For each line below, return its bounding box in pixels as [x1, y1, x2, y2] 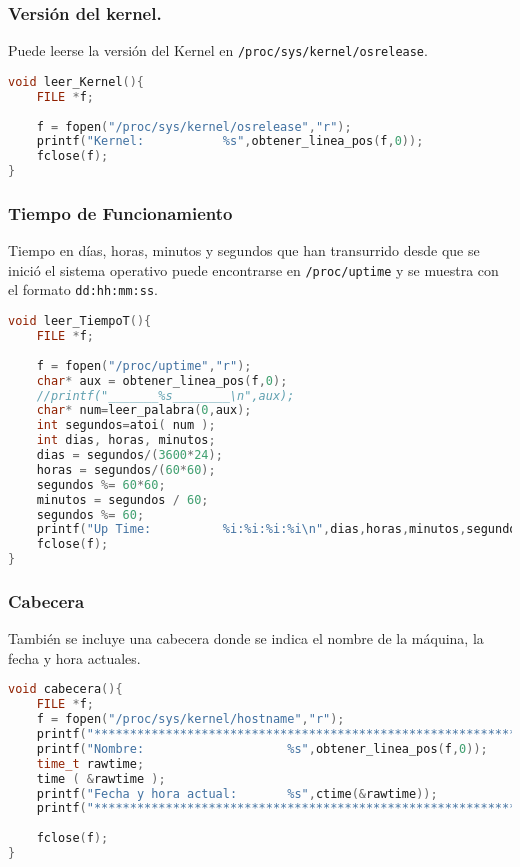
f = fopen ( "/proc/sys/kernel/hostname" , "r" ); [36, 712, 345, 727]
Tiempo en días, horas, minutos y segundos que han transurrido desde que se [8, 240, 480, 261]
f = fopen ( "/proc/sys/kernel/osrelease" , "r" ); [36, 119, 352, 134]
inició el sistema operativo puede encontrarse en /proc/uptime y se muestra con [8, 259, 499, 280]
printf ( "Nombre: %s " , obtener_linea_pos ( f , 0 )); [36, 741, 488, 756]
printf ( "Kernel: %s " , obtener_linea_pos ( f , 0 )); [36, 134, 424, 149]
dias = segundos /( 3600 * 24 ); [36, 448, 223, 462]
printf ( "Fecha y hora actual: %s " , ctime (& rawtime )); [36, 786, 438, 801]
